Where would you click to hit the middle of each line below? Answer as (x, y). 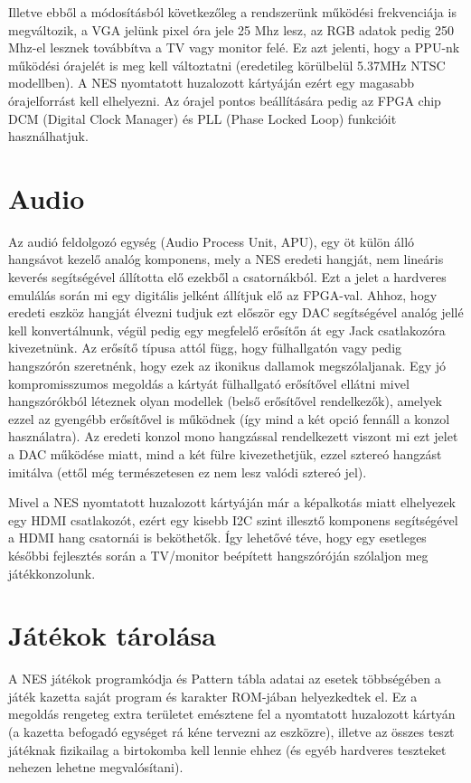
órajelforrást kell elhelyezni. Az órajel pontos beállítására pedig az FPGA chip (225, 100)
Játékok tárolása (112, 635)
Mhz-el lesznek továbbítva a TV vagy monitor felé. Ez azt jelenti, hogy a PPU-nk (234, 47)
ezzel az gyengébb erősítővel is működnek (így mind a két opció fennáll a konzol (229, 418)
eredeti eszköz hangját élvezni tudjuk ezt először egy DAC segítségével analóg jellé (236, 312)
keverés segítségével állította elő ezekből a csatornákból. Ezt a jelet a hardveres (227, 277)
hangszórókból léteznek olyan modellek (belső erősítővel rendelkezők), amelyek (225, 401)
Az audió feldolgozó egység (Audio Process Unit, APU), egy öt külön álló (212, 241)
